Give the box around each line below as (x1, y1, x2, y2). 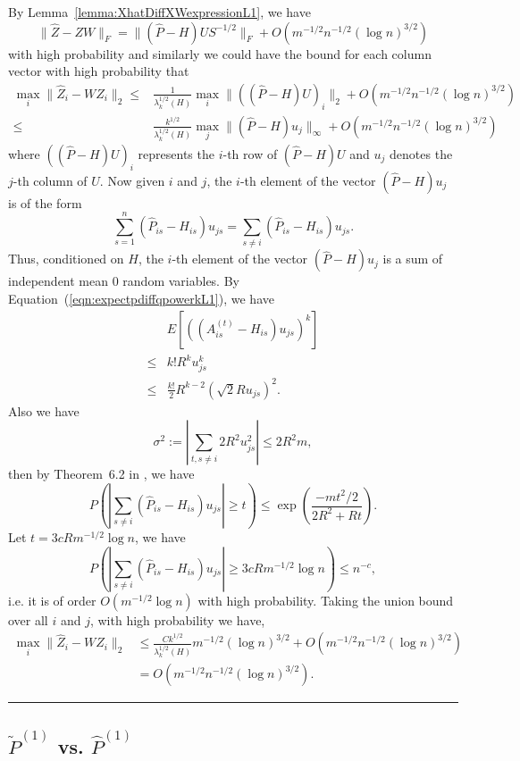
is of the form (8, 193, 82, 212)
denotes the (390, 144, 453, 163)
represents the (138, 144, 214, 163)
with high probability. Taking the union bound (197, 590, 454, 609)
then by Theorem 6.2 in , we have (8, 464, 195, 483)
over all (8, 610, 48, 629)
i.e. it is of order (8, 590, 96, 609)
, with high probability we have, (89, 610, 265, 629)
